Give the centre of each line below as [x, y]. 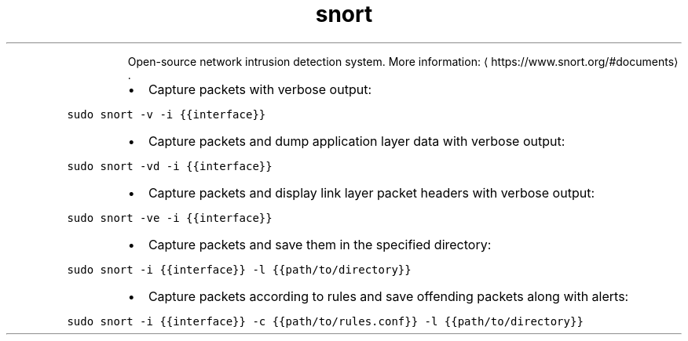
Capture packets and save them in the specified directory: [320, 244]
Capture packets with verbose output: [260, 89]
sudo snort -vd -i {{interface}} [170, 166]
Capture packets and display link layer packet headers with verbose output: [371, 192]
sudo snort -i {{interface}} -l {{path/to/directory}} [239, 269]
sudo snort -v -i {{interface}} [167, 114]
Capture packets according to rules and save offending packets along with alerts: [388, 296]
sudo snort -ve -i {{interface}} [170, 218]
